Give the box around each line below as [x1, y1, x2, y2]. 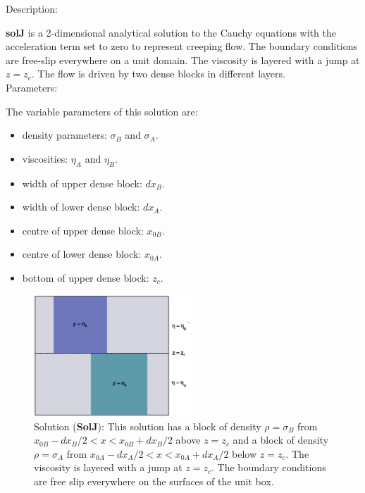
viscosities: [22, 151, 68, 166]
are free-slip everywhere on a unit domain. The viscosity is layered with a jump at [6, 52, 360, 67]
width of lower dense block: [22, 199, 140, 214]
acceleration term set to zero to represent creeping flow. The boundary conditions [6, 39, 358, 54]
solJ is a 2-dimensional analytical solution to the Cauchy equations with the [6, 25, 336, 39]
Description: [6, 1, 58, 15]
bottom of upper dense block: [22, 270, 149, 285]
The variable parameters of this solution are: [6, 104, 198, 118]
